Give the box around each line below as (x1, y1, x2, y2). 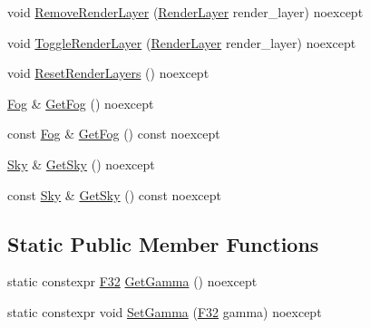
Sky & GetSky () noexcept (7, 154, 155, 173)
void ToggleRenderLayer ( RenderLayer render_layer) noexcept (7, 33, 356, 52)
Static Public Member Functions (7, 229, 319, 257)
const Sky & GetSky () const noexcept (7, 185, 221, 204)
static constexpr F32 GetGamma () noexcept (7, 272, 258, 291)
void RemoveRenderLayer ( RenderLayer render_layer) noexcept (7, 3, 364, 21)
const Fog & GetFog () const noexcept (7, 124, 220, 143)
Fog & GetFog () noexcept (7, 93, 154, 112)
